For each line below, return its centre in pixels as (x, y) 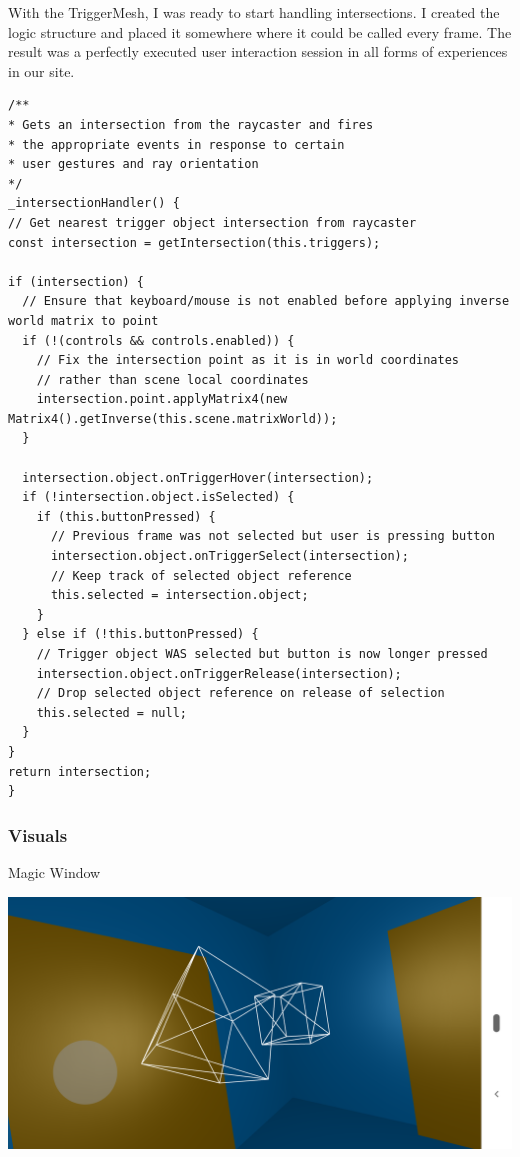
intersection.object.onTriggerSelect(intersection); (229, 556)
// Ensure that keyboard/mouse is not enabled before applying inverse (266, 301)
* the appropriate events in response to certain (176, 144)
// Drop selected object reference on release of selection (240, 693)
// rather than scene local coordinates (172, 379)
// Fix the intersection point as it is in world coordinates (248, 360)
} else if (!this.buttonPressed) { (140, 634)
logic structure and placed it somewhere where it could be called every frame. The (260, 31)
